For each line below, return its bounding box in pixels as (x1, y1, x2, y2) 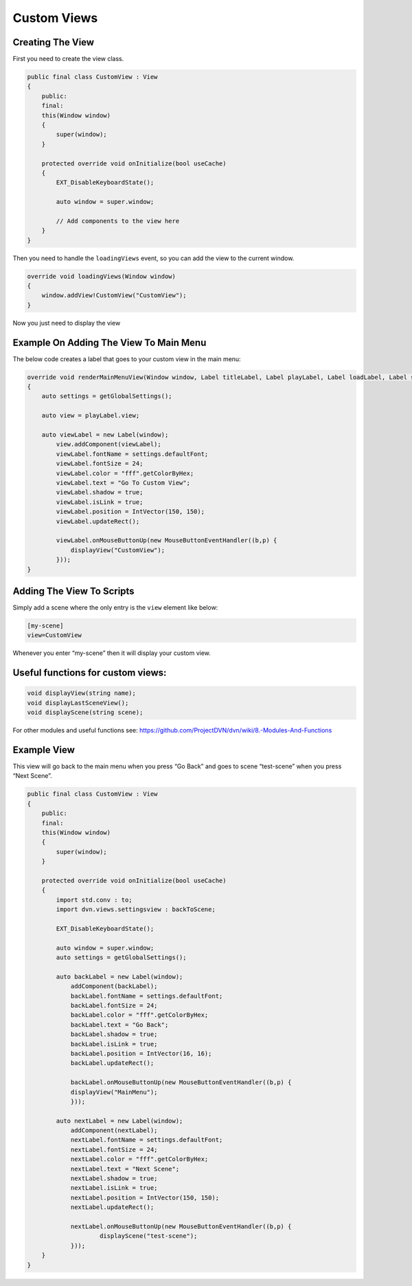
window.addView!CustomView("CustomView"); (41, 292, 187, 299)
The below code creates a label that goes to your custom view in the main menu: (12, 354, 241, 363)
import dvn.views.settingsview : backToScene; (56, 906, 216, 913)
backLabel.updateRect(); (70, 1059, 154, 1067)
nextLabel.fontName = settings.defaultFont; (70, 1136, 223, 1144)
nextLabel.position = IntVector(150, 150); (70, 1193, 220, 1202)
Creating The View (12, 36, 95, 48)
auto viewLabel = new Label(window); (41, 431, 169, 439)
